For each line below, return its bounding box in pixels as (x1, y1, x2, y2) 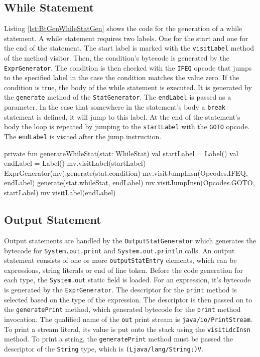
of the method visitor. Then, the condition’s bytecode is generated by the (4, 53, 230, 63)
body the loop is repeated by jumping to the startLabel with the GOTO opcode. (4, 121, 250, 132)
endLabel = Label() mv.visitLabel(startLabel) (4, 158, 146, 168)
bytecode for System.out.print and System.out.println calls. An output (4, 245, 235, 255)
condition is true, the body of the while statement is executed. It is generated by (4, 82, 252, 92)
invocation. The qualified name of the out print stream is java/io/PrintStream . (4, 314, 252, 324)
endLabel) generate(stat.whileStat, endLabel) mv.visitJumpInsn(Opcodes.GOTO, (4, 177, 255, 188)
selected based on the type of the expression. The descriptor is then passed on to (4, 294, 252, 304)
